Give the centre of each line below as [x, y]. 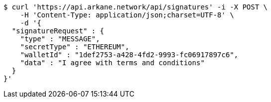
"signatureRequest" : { [58, 31]
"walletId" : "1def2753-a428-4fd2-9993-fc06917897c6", [129, 55]
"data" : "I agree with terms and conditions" [112, 63]
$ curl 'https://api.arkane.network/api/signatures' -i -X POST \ [136, 7]
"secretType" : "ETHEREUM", [75, 47]
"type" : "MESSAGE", [60, 39]
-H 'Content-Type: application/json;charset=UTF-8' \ [127, 15]
